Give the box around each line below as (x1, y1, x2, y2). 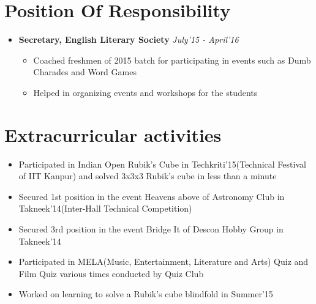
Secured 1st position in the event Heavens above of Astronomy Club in (18, 190, 285, 202)
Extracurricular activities (4, 122, 222, 147)
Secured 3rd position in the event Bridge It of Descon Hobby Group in (18, 223, 284, 235)
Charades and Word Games (33, 65, 137, 78)
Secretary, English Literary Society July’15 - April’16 (18, 33, 239, 46)
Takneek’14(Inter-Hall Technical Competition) (18, 202, 192, 215)
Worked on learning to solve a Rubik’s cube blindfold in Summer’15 (18, 287, 273, 300)
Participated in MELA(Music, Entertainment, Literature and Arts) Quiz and (18, 255, 309, 268)
